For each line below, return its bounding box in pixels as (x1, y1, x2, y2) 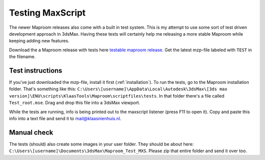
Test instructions (9, 66, 62, 75)
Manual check (9, 128, 53, 137)
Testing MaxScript (9, 7, 86, 18)
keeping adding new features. (9, 38, 70, 44)
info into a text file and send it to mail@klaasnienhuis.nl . (9, 115, 122, 121)
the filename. (9, 54, 36, 60)
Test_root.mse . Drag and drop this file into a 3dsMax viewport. (9, 100, 140, 106)
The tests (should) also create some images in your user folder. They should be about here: (9, 141, 194, 147)
